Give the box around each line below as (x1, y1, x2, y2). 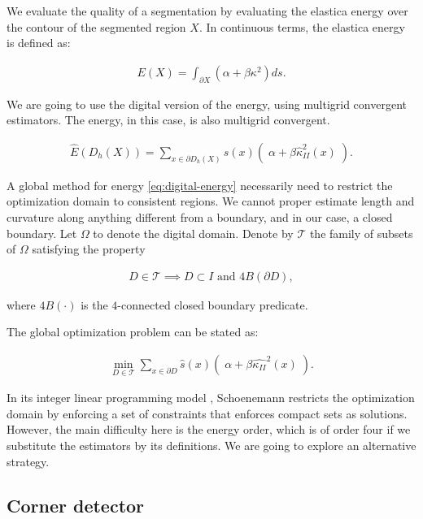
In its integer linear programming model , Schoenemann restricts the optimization (7, 389, 415, 406)
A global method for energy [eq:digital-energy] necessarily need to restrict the (7, 176, 393, 193)
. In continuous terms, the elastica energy (198, 18, 405, 35)
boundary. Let (7, 224, 77, 241)
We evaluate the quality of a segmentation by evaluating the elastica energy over (7, 2, 408, 19)
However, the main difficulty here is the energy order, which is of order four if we (7, 421, 411, 438)
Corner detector (7, 492, 145, 517)
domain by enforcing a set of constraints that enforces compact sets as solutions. (7, 404, 408, 422)
